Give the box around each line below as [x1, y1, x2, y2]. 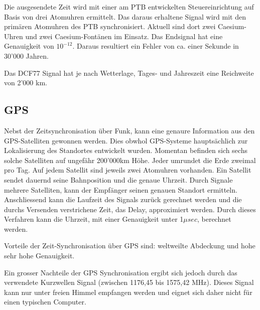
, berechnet [197, 214, 231, 224]
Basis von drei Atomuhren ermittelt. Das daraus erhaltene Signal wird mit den [4, 11, 246, 22]
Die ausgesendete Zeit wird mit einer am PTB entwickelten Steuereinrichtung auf [4, 2, 254, 12]
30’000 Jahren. [4, 50, 49, 61]
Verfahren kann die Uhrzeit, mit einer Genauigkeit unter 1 [4, 214, 184, 224]
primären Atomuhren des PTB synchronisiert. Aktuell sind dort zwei [4, 21, 216, 32]
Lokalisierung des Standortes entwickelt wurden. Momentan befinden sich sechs [4, 145, 247, 156]
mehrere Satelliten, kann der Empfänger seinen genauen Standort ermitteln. [4, 184, 237, 195]
